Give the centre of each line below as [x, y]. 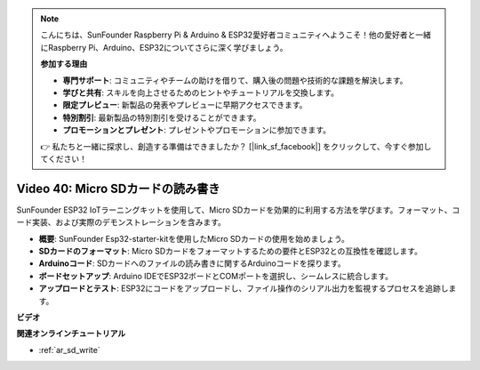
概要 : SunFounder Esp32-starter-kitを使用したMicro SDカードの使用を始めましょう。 [194, 238]
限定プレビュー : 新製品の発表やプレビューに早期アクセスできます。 [185, 105]
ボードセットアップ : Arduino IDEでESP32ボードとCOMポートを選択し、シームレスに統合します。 [216, 276]
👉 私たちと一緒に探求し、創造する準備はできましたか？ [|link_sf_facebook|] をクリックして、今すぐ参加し [236, 146]
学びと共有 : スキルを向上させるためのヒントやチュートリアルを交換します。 [201, 92]
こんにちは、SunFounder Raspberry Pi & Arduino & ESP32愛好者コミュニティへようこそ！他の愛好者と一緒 [236, 35]
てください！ [64, 158]
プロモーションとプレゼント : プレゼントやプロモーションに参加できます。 [197, 130]
